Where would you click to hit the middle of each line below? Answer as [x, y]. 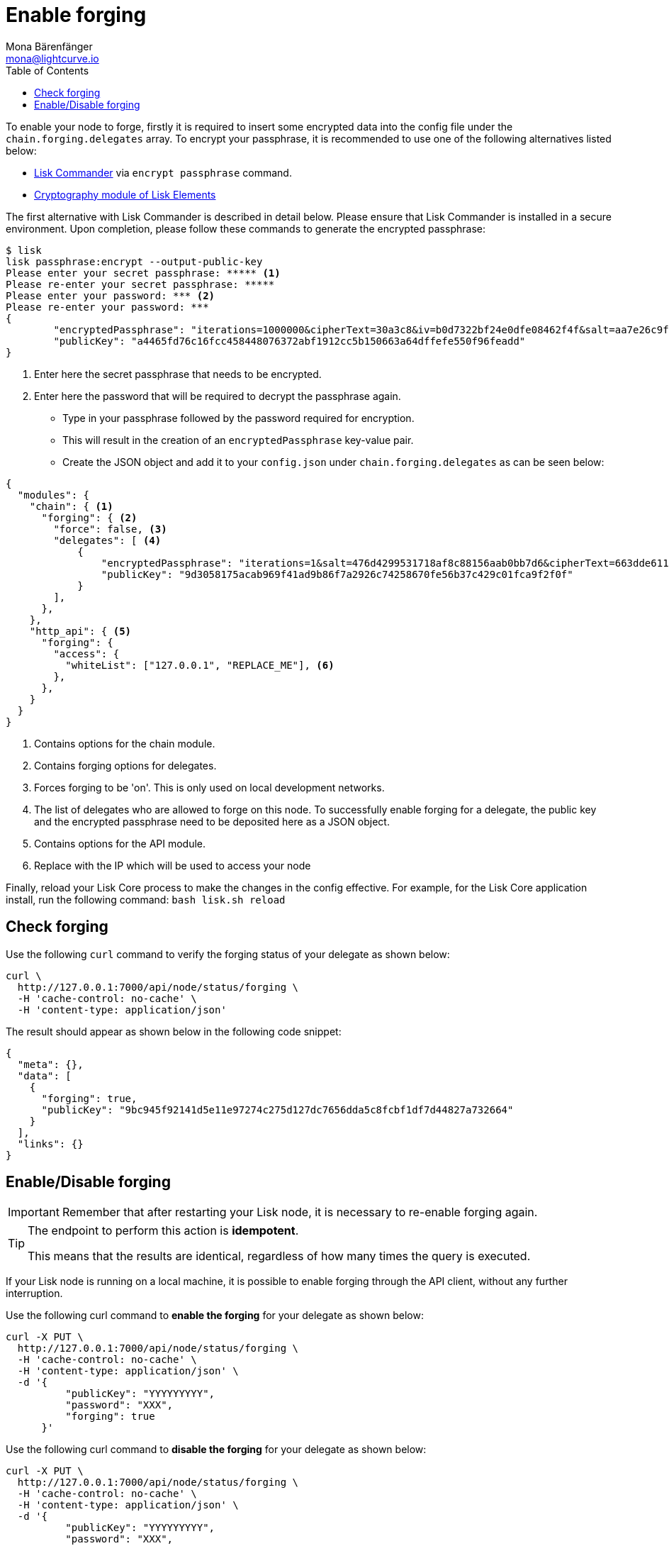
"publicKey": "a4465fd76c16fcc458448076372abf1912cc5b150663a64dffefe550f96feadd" [289, 341]
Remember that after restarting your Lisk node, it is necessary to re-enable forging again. [300, 1212]
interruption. [34, 1294]
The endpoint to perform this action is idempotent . [163, 1231]
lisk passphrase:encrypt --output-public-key [134, 261]
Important [34, 1212]
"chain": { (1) [71, 506]
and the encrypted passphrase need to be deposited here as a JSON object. [212, 821]
